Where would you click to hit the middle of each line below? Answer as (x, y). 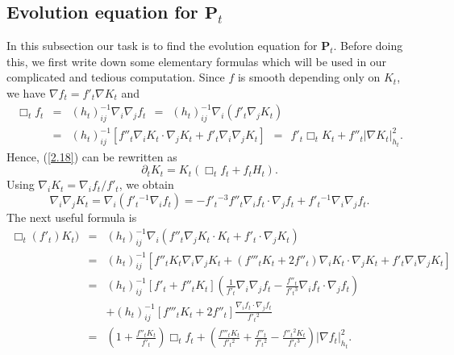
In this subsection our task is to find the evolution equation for (162, 46)
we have (26, 92)
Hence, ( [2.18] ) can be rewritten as (92, 156)
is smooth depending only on (309, 77)
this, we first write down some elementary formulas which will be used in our (197, 61)
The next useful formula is (72, 217)
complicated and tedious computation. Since (116, 77)
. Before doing (368, 46)
